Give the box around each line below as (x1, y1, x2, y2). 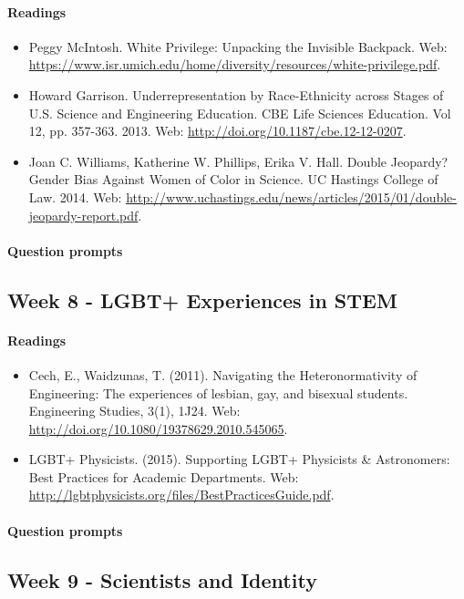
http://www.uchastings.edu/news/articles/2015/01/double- (126, 187, 457, 206)
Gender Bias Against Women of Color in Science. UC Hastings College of (28, 170, 438, 189)
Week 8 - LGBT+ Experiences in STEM (7, 285, 397, 314)
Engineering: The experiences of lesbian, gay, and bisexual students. (28, 383, 408, 402)
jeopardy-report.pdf (28, 205, 139, 224)
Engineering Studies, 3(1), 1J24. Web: (28, 401, 241, 420)
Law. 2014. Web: (28, 187, 122, 206)
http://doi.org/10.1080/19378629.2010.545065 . (28, 418, 288, 438)
